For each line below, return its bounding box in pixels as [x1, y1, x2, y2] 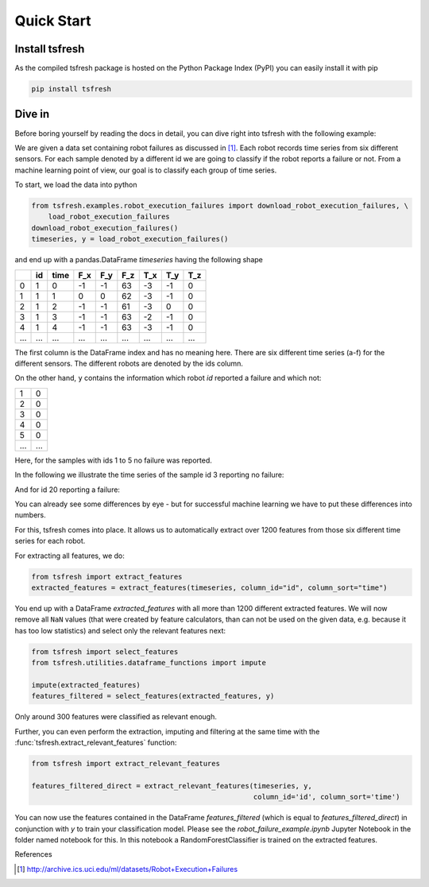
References [14, 850, 52, 859]
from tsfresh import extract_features [31, 572, 183, 581]
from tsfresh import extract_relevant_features [31, 759, 220, 768]
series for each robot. [14, 536, 86, 546]
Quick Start [14, 12, 91, 29]
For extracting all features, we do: [14, 551, 125, 560]
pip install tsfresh [31, 84, 111, 94]
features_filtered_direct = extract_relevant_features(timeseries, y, [31, 781, 313, 790]
